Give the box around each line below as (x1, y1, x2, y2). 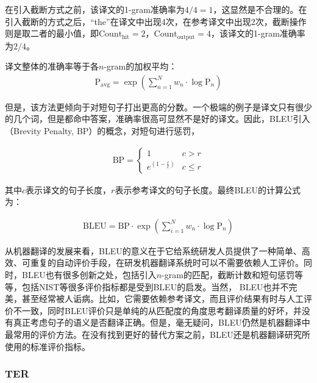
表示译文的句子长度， (26, 183, 112, 196)
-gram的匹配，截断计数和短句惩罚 (162, 268, 294, 281)
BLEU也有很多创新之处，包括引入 (21, 268, 157, 281)
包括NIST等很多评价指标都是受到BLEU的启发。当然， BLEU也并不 (21, 280, 289, 293)
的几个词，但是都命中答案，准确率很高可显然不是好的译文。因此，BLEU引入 (5, 112, 310, 125)
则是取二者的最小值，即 (5, 27, 99, 40)
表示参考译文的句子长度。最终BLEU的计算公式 (115, 183, 301, 196)
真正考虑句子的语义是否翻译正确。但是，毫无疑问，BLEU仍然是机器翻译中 (13, 316, 310, 329)
